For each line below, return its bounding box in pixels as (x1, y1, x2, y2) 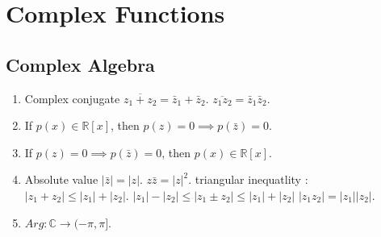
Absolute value (24, 171, 98, 188)
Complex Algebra (6, 52, 155, 77)
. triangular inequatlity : (188, 171, 308, 188)
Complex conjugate (24, 89, 120, 106)
